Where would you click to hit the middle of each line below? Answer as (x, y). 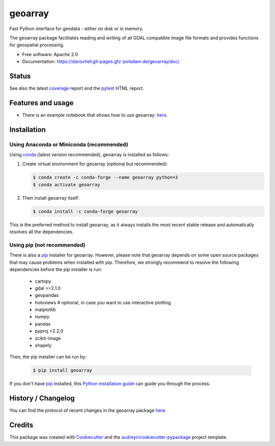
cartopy (43, 281)
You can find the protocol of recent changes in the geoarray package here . (88, 410)
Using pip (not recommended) (47, 245)
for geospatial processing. (37, 45)
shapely (43, 345)
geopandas (47, 295)
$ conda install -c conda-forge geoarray (85, 211)
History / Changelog (42, 398)
